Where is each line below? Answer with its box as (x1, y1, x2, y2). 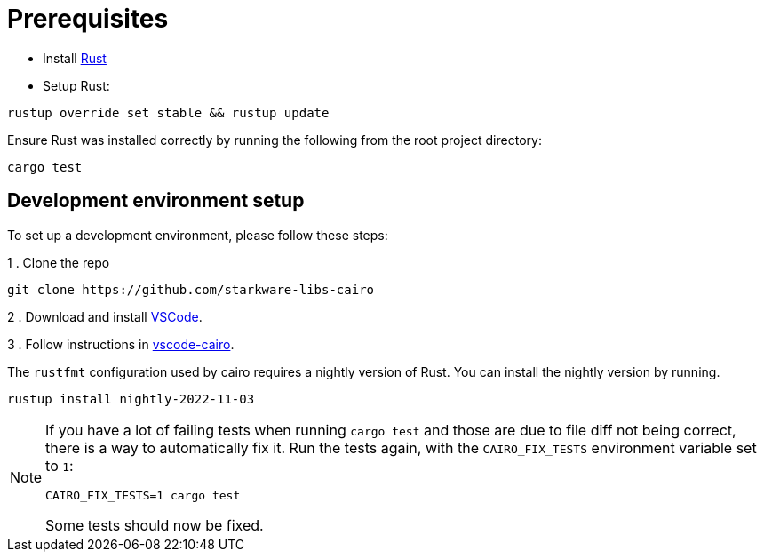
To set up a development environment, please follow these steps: (7, 227, 388, 243)
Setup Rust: (43, 77, 110, 93)
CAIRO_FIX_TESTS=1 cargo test (45, 488, 241, 502)
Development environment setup (7, 189, 305, 212)
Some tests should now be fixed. (45, 515, 264, 534)
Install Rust (43, 50, 107, 66)
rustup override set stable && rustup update (7, 105, 330, 120)
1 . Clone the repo (7, 254, 110, 270)
